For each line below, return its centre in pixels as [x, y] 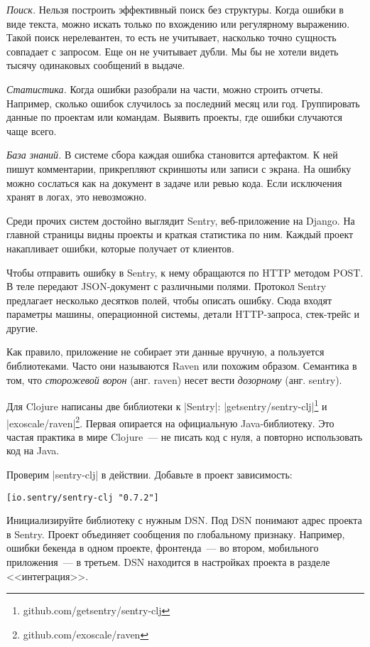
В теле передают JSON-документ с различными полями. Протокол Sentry [167, 286]
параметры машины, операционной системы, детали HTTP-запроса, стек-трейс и [183, 314]
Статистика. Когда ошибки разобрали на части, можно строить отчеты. [165, 89]
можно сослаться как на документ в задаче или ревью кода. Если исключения [174, 182]
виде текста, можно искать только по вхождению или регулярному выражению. [178, 23]
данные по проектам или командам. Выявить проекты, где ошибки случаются [175, 117]
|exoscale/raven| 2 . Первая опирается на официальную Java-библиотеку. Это [170, 422]
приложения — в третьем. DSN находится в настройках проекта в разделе [168, 561]
